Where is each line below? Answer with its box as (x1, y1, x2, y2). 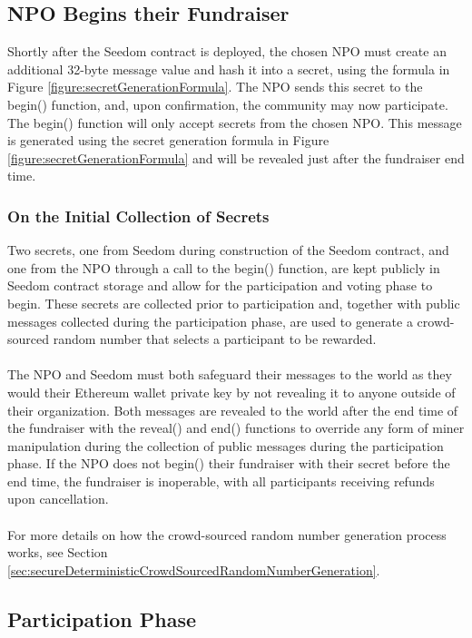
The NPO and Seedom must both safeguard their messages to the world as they (7, 365, 452, 384)
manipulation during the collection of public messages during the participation (7, 436, 444, 455)
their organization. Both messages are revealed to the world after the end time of (7, 400, 458, 419)
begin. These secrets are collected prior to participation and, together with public (7, 293, 460, 312)
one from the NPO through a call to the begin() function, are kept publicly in (7, 258, 440, 277)
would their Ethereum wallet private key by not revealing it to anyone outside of (7, 382, 456, 401)
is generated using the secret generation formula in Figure (7, 131, 329, 150)
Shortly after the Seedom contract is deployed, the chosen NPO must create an (7, 42, 447, 61)
